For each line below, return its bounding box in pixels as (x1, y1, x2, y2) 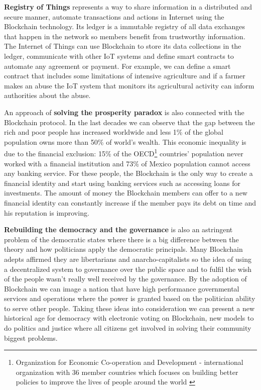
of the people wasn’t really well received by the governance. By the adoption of (4, 273, 247, 284)
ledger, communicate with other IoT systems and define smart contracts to (4, 50, 234, 61)
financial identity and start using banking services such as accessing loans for (4, 177, 240, 188)
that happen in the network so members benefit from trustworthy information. (4, 31, 245, 41)
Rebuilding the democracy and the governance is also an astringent (4, 224, 233, 235)
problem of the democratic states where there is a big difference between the (4, 234, 239, 244)
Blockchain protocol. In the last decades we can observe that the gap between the (4, 117, 255, 127)
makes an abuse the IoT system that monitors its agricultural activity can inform (4, 80, 254, 90)
